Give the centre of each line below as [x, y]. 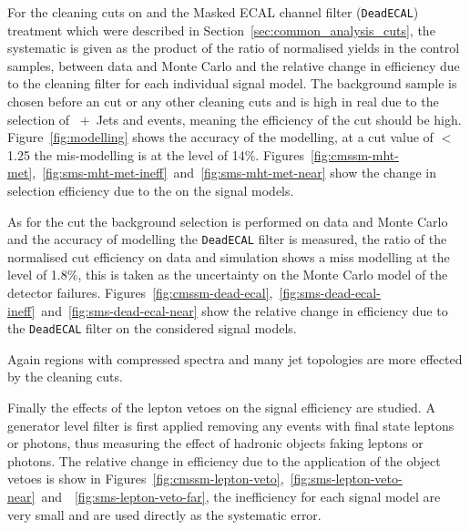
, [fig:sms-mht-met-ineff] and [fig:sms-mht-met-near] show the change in [234, 173]
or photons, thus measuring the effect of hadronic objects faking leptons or [215, 443]
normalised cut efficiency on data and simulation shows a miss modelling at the [229, 256]
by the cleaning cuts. [65, 377]
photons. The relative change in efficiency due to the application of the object [224, 460]
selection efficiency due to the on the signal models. [151, 190]
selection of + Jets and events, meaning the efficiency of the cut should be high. [235, 119]
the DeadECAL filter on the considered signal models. [152, 328]
